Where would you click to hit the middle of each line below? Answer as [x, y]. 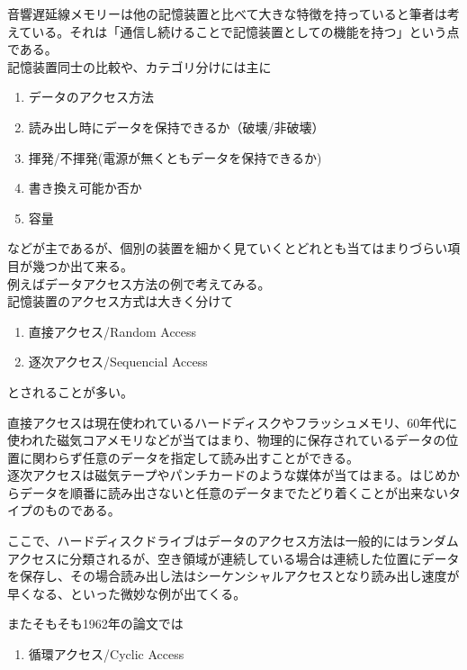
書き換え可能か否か [85, 188]
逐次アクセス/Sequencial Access [118, 362]
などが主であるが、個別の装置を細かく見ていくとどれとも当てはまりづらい [228, 248]
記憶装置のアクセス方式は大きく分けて [121, 301]
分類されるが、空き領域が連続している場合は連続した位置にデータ [265, 558]
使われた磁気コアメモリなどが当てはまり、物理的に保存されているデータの [227, 440]
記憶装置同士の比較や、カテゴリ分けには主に [139, 66]
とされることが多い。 [70, 391]
